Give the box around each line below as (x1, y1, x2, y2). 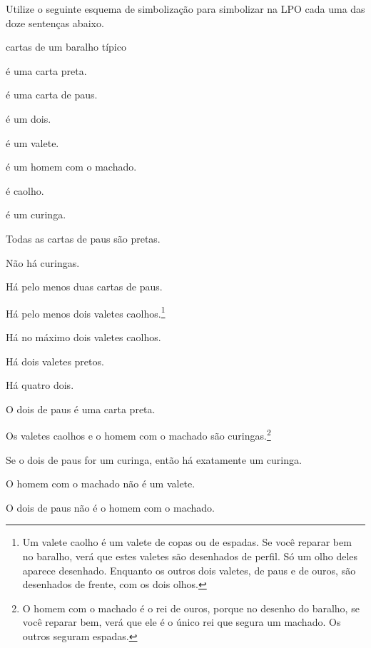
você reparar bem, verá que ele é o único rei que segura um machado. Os (22, 614, 341, 629)
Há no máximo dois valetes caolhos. (6, 329, 161, 344)
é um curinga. (6, 207, 66, 222)
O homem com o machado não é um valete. (6, 476, 195, 491)
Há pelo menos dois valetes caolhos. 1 (6, 303, 166, 320)
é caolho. (6, 183, 44, 198)
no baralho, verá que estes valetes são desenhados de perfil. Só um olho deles (22, 548, 358, 563)
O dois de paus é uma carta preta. (6, 401, 156, 416)
